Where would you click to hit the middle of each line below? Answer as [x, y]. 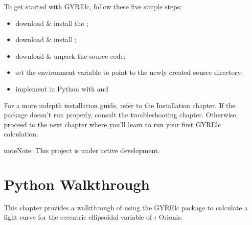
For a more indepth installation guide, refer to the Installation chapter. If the [120, 105]
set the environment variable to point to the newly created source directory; [129, 72]
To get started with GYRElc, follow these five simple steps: [93, 6]
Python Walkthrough [77, 184]
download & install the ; [52, 23]
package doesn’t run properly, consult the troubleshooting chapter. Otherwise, [121, 115]
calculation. [21, 134]
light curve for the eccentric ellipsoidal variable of [78, 217]
